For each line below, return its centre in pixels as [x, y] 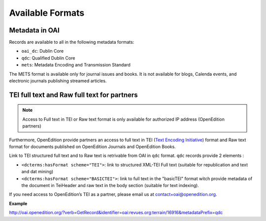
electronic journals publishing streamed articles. [58, 81]
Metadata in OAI [34, 30]
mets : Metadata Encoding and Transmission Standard [76, 65]
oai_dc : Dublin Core [43, 51]
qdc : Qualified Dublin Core [48, 58]
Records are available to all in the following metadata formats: [72, 42]
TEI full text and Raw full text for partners [73, 95]
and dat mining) [37, 172]
